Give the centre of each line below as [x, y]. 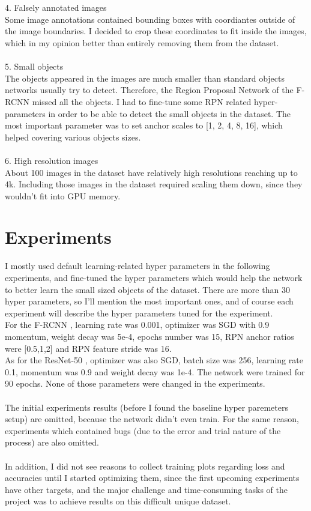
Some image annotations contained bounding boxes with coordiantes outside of [150, 19]
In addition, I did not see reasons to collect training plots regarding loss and [145, 466]
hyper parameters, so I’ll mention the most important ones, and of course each [149, 301]
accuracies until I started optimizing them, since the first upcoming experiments [152, 478]
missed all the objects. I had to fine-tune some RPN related [142, 101]
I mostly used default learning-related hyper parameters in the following [137, 266]
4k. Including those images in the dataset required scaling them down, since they [154, 184]
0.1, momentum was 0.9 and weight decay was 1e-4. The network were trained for [155, 371]
